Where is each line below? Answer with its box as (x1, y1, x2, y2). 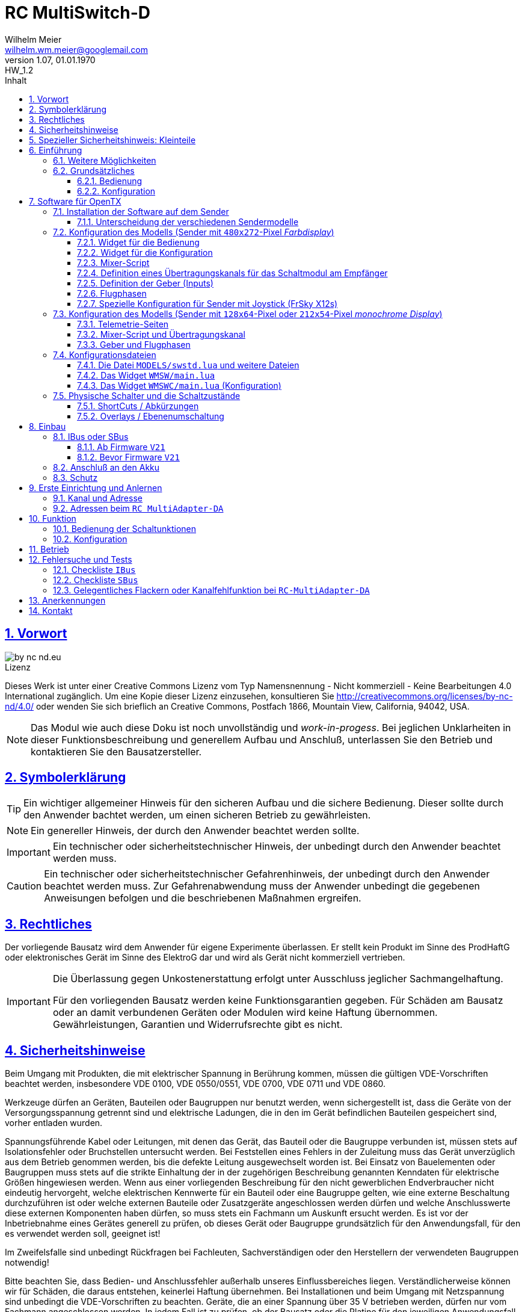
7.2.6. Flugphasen (77, 288, 147, 299)
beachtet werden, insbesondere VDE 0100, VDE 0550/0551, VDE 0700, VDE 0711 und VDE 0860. (5, 1078, 386, 1089)
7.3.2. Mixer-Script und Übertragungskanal (77, 329, 245, 339)
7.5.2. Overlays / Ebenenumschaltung (77, 410, 224, 421)
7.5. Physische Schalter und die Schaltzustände (53, 390, 241, 401)
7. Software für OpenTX (29, 196, 121, 206)
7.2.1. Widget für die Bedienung (77, 237, 200, 247)
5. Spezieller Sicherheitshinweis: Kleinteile (29, 134, 196, 145)
